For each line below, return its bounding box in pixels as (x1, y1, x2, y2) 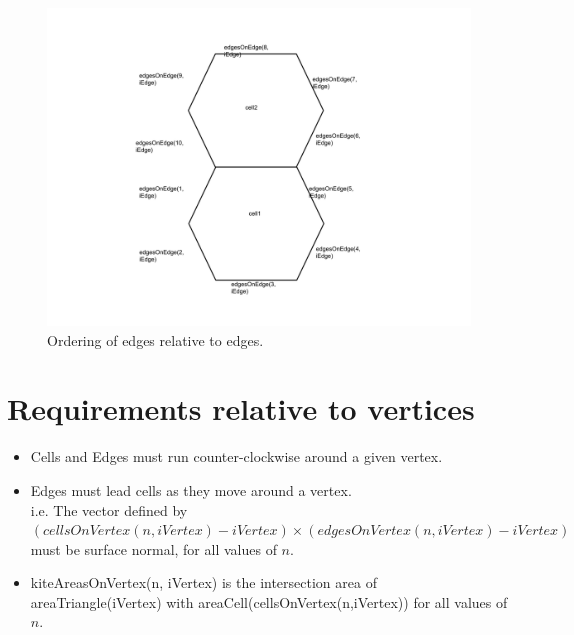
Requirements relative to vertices (7, 388, 475, 429)
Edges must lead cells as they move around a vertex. (30, 479, 352, 500)
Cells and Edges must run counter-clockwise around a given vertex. (30, 446, 443, 467)
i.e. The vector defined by (30, 499, 188, 520)
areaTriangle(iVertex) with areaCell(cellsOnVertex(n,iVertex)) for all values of (30, 591, 508, 612)
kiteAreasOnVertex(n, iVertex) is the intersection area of (30, 572, 377, 593)
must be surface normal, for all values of (30, 538, 277, 559)
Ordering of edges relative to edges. (47, 329, 264, 350)
